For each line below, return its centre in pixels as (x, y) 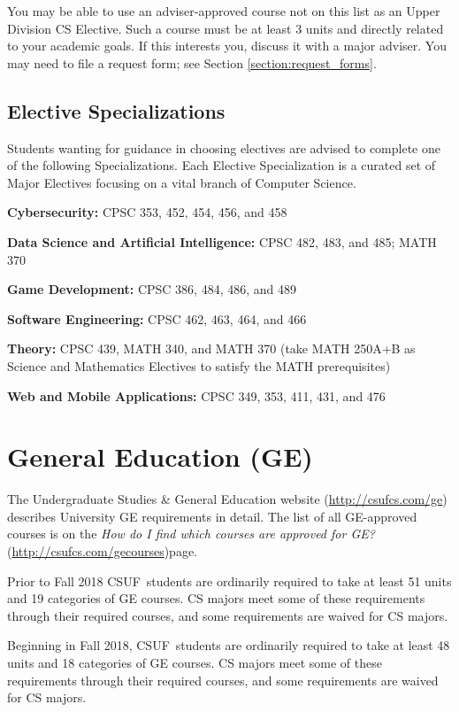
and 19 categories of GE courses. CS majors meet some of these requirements (216, 598)
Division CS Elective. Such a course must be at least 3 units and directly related (226, 28)
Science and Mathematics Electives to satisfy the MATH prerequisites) (199, 365)
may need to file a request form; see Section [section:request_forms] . (192, 62)
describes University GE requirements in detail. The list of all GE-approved (212, 516)
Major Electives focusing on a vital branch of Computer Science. (182, 182)
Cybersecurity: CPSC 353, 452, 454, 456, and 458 (147, 212)
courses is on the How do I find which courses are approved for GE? (191, 534)
